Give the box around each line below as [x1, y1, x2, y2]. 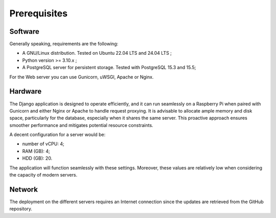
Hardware [9, 87, 42, 96]
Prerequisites [9, 8, 68, 19]
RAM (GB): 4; [22, 148, 51, 154]
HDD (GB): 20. [22, 155, 53, 161]
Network [9, 185, 38, 194]
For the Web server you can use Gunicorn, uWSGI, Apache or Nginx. [9, 74, 154, 80]
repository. [9, 206, 33, 212]
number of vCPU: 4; [22, 141, 64, 147]
